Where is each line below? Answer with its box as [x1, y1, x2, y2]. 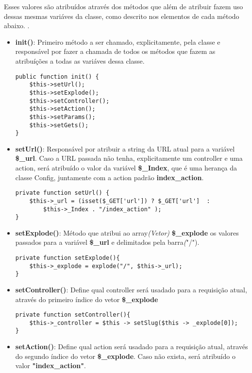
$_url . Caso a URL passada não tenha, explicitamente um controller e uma [15, 153, 243, 163]
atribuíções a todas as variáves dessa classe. [15, 55, 145, 66]
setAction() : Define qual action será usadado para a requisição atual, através [15, 341, 248, 352]
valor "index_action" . [15, 360, 86, 371]
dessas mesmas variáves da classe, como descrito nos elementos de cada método [4, 11, 239, 21]
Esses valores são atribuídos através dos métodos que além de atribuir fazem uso [4, 1, 243, 11]
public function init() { [15, 73, 99, 80]
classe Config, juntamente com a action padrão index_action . [15, 172, 204, 182]
